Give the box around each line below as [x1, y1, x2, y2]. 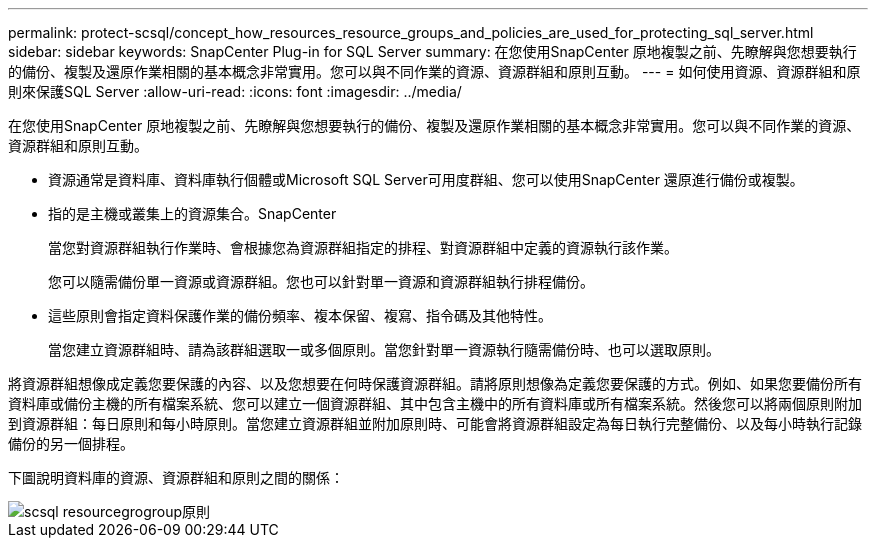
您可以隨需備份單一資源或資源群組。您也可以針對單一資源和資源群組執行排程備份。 [48, 273, 594, 290]
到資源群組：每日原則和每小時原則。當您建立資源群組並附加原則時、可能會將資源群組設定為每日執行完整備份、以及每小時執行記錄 [8, 415, 862, 432]
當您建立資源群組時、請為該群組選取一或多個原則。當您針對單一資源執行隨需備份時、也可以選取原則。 [48, 341, 720, 358]
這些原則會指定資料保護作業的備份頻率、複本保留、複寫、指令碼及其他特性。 [48, 307, 552, 324]
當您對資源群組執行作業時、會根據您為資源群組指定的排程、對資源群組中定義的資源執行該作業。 [48, 239, 678, 256]
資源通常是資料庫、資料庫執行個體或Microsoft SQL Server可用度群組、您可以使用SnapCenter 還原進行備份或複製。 [48, 171, 804, 188]
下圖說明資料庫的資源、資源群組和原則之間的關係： [8, 469, 344, 486]
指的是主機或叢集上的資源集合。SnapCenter [48, 205, 337, 222]
